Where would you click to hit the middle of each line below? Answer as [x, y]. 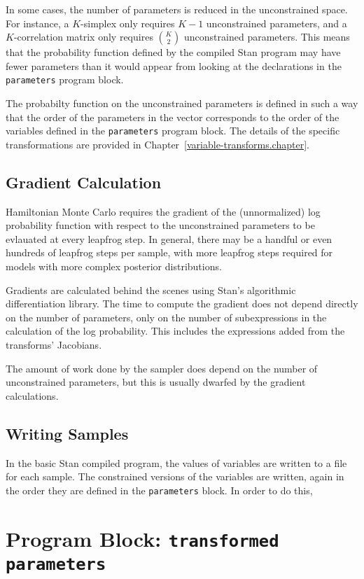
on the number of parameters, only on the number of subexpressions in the [166, 317]
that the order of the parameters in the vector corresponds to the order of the [173, 117]
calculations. [32, 395]
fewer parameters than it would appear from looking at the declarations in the [174, 65]
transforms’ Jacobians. [54, 345]
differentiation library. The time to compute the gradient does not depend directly [182, 304]
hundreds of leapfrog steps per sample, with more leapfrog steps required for [169, 252]
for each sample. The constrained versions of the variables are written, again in [175, 476]
